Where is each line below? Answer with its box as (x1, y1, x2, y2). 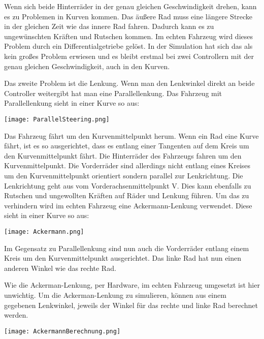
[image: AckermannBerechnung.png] (4, 327, 121, 335)
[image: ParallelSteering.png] (4, 115, 110, 123)
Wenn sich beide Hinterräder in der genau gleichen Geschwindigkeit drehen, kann (4, 1, 257, 11)
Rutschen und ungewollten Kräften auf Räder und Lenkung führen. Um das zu (4, 190, 249, 201)
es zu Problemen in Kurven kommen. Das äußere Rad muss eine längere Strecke (4, 11, 253, 21)
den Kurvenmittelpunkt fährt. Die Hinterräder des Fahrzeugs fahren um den (4, 150, 242, 161)
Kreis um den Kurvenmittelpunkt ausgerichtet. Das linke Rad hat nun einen (4, 253, 242, 263)
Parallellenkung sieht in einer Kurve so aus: (4, 98, 140, 108)
